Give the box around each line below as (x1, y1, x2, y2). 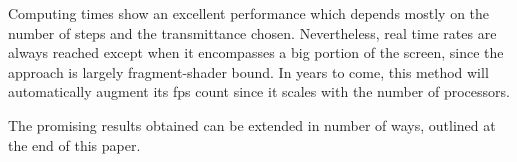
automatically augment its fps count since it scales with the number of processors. (8, 81, 510, 102)
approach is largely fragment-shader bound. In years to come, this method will (8, 61, 489, 82)
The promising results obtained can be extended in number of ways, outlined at (8, 114, 496, 135)
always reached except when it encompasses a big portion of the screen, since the (8, 42, 504, 63)
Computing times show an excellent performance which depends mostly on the (8, 3, 490, 23)
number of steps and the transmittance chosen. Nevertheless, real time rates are (8, 22, 497, 43)
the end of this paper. (8, 134, 141, 155)
